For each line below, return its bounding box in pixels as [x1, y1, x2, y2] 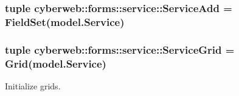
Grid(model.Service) [5, 56, 106, 71]
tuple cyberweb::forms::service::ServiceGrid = [5, 42, 235, 57]
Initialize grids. [5, 79, 61, 92]
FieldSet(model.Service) [5, 14, 125, 29]
